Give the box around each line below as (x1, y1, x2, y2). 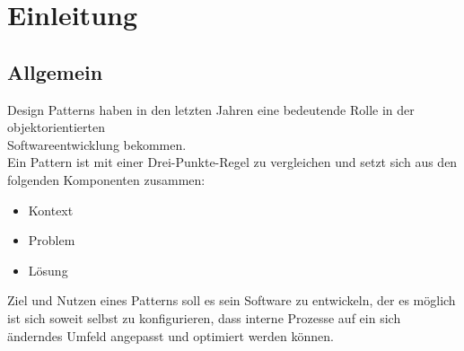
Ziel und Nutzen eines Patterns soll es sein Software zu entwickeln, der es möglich (7, 291, 456, 310)
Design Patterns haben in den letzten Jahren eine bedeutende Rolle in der (7, 100, 415, 118)
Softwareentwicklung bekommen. (7, 135, 187, 154)
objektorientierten (7, 118, 105, 136)
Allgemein (7, 57, 103, 85)
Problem (28, 231, 75, 250)
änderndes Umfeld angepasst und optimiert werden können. (7, 326, 334, 345)
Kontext (28, 200, 74, 219)
